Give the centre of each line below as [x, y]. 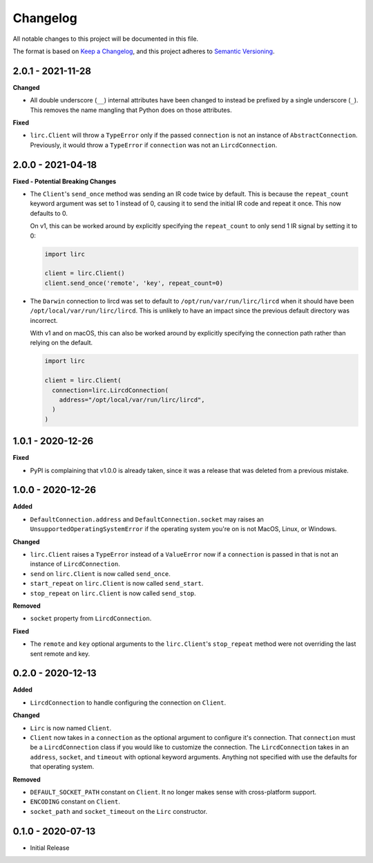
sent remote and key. [60, 653]
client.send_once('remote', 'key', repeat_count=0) [134, 283]
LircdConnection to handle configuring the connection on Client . [128, 703]
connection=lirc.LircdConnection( [111, 390]
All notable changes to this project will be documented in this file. [106, 39]
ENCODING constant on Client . [75, 801]
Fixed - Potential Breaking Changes [65, 181]
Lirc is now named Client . [71, 728]
